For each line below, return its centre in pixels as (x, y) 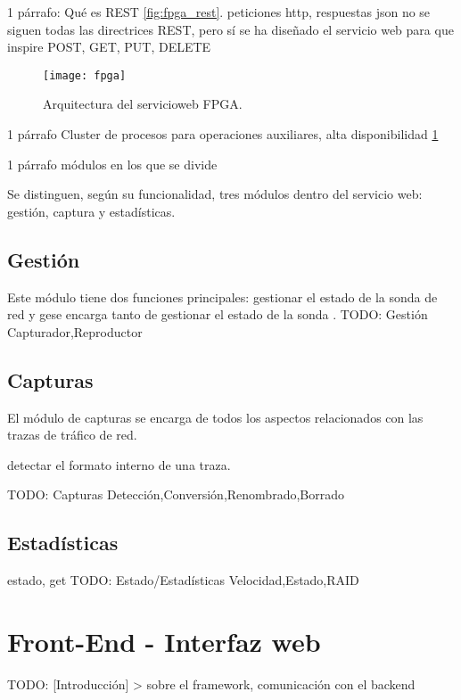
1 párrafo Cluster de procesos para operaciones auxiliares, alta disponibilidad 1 (223, 134)
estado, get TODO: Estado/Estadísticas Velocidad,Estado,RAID (183, 580)
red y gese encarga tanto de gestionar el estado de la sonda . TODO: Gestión (218, 314)
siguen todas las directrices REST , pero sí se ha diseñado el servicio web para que (230, 29)
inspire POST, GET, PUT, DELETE (109, 47)
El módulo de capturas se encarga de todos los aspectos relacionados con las (215, 417)
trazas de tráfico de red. (72, 435)
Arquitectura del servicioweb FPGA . (143, 104)
